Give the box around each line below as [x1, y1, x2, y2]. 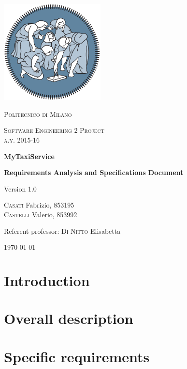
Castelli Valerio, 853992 [4, 209, 77, 220]
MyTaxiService [4, 151, 55, 161]
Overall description [4, 308, 133, 328]
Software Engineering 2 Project [4, 125, 104, 135]
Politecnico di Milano [4, 109, 72, 119]
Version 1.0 [4, 183, 37, 193]
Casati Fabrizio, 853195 [4, 200, 74, 210]
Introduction [4, 270, 90, 290]
